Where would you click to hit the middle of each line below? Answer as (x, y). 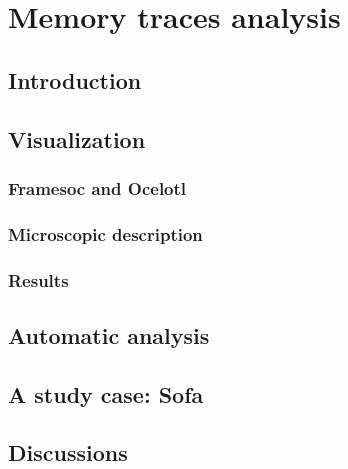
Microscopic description (105, 233)
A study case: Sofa (106, 393)
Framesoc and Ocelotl (97, 187)
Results (38, 279)
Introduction (75, 79)
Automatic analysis (109, 334)
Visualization (77, 138)
